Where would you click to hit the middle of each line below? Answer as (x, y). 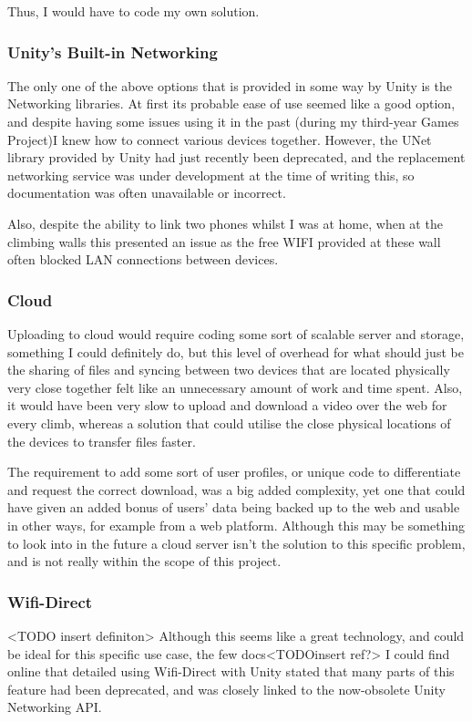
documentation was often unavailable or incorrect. (147, 193)
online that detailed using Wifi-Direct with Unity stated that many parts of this (231, 671)
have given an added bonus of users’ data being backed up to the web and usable (234, 507)
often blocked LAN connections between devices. (143, 259)
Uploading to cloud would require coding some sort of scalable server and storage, (236, 333)
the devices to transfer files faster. (102, 441)
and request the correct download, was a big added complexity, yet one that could (236, 489)
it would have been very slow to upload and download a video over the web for (227, 405)
